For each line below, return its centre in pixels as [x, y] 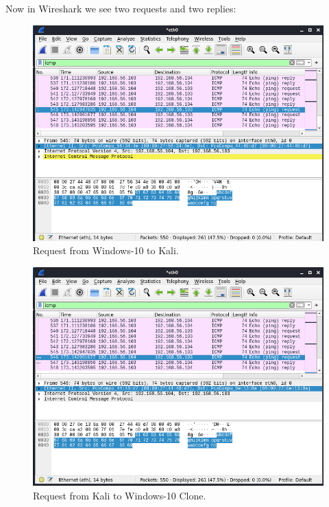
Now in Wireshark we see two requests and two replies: [121, 8]
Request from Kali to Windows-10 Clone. [120, 496]
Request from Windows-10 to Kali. [106, 250]
